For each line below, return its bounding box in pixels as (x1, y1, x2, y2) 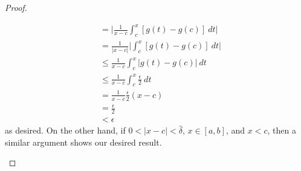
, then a (267, 124, 296, 137)
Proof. (5, 1, 27, 13)
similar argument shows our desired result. (5, 135, 162, 148)
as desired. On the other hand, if (5, 124, 126, 137)
